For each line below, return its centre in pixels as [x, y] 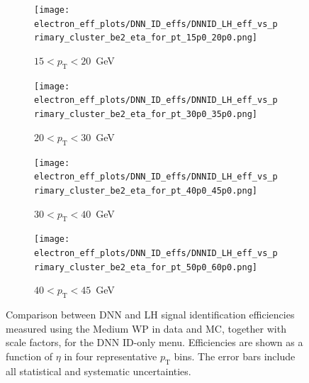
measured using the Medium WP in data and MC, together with [146, 328]
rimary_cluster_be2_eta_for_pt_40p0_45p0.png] [146, 190]
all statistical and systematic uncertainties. [99, 371]
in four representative [111, 356]
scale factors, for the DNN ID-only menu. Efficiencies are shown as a [154, 342]
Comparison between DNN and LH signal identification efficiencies [150, 315]
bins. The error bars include [235, 356]
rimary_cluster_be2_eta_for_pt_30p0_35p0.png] [146, 115]
